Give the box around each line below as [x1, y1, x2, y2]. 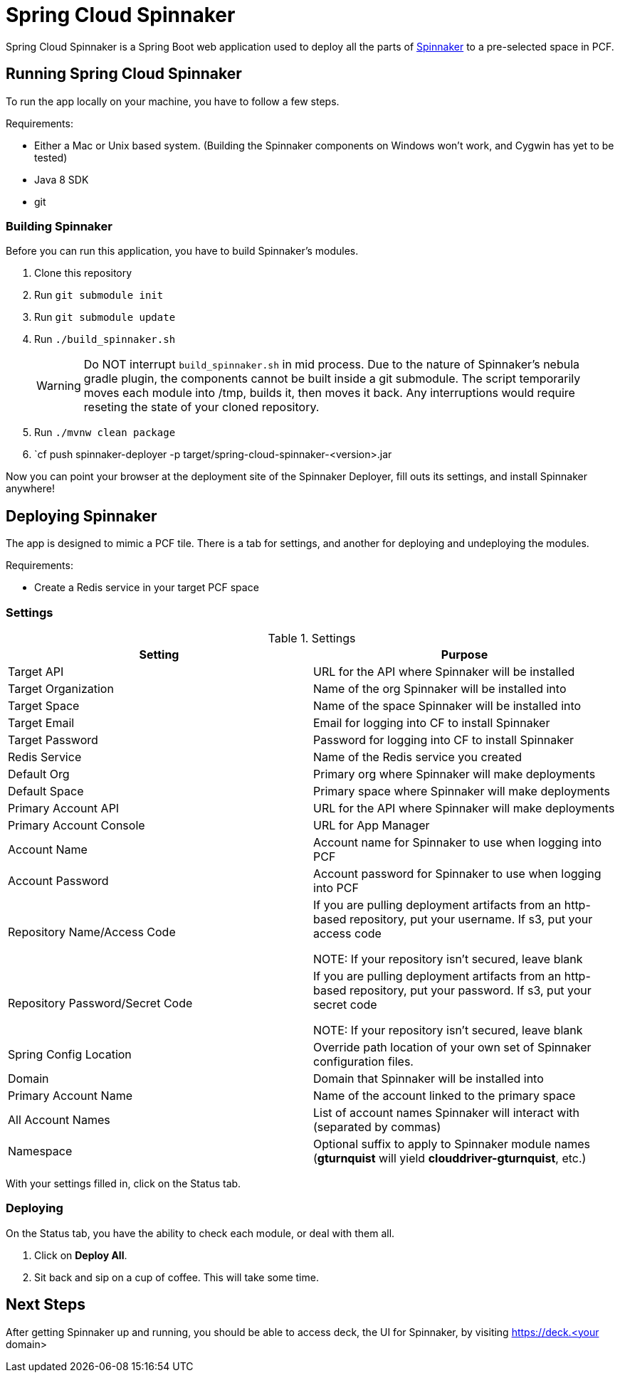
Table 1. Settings [268, 630, 356, 645]
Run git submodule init [34, 289, 164, 302]
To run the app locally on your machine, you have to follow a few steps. [6, 95, 340, 107]
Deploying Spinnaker [6, 507, 157, 525]
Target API [8, 664, 64, 679]
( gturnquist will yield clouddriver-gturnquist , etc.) [313, 1150, 587, 1165]
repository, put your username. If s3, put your [350, 911, 593, 926]
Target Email [8, 715, 75, 730]
